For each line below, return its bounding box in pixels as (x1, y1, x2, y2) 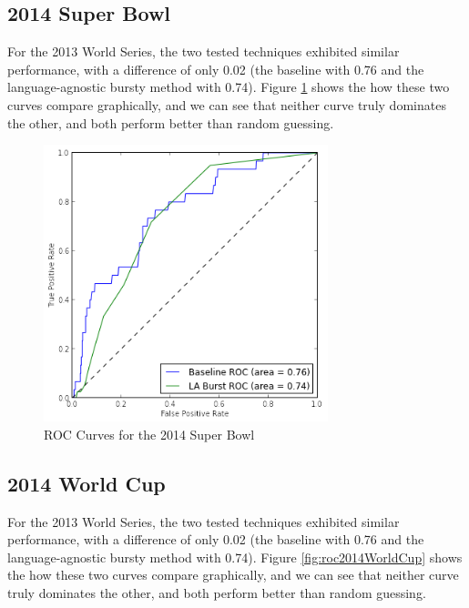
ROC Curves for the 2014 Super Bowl (44, 424, 255, 443)
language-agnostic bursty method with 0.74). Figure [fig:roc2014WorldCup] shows (7, 547, 463, 566)
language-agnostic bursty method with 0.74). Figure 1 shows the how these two (7, 77, 450, 96)
